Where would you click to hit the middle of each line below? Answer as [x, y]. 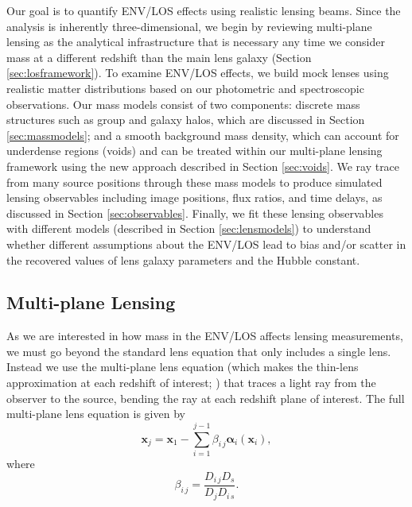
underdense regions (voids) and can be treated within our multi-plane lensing [194, 151]
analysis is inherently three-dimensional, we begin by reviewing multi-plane [189, 26]
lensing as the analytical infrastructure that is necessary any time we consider [196, 42]
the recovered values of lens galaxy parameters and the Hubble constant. [183, 259]
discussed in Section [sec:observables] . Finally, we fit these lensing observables [195, 213]
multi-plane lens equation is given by [96, 414]
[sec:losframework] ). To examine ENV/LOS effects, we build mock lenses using [198, 73]
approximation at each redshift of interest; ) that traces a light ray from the [191, 383]
